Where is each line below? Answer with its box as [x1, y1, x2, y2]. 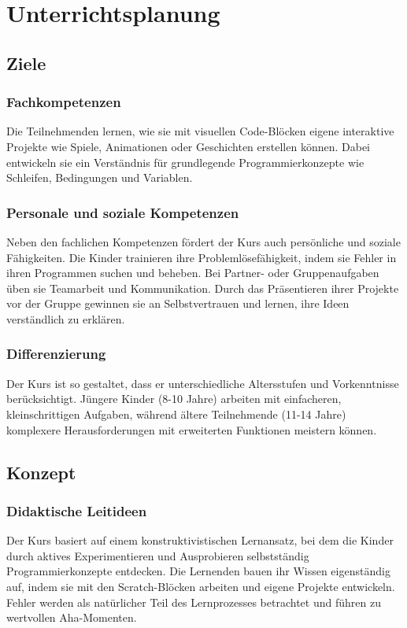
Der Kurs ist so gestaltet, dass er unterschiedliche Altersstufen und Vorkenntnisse [6, 375, 399, 391]
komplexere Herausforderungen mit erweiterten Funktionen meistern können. [6, 421, 377, 438]
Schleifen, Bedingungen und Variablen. [6, 169, 193, 186]
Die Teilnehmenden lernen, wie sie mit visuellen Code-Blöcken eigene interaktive [6, 123, 394, 139]
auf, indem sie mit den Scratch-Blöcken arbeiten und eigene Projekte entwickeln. [6, 578, 395, 594]
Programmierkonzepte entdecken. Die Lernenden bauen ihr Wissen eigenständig [6, 563, 390, 579]
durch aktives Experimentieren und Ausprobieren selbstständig [6, 547, 309, 563]
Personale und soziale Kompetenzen [6, 202, 239, 222]
